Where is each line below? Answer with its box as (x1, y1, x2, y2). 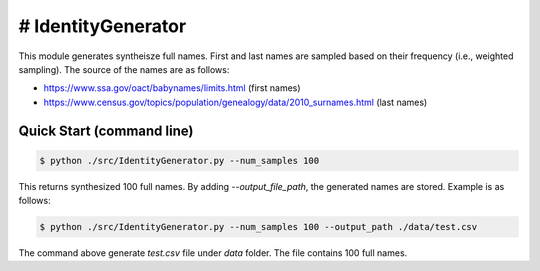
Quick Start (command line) (18, 122, 194, 139)
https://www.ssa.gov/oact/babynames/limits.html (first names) (43, 82, 301, 94)
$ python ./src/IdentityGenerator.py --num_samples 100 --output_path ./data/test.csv (39, 221, 478, 233)
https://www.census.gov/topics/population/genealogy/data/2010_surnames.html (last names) (43, 96, 428, 108)
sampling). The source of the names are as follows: (18, 63, 230, 75)
